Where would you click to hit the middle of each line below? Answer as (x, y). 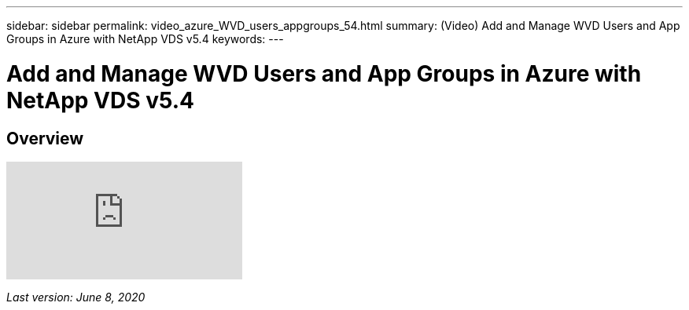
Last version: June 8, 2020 (76, 297)
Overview (45, 138)
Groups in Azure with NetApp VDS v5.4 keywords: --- (145, 39)
